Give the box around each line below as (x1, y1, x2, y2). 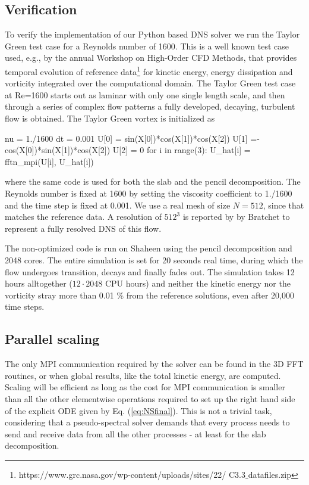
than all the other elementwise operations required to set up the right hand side (5, 392, 295, 405)
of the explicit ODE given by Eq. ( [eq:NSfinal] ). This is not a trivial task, (5, 404, 272, 416)
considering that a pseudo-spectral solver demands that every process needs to (5, 416, 290, 428)
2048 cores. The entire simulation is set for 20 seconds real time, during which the (5, 253, 303, 266)
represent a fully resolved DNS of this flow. (5, 222, 162, 234)
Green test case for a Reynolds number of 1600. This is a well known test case (5, 39, 289, 52)
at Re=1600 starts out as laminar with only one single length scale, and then (5, 88, 285, 101)
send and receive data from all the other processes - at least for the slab (5, 427, 266, 440)
